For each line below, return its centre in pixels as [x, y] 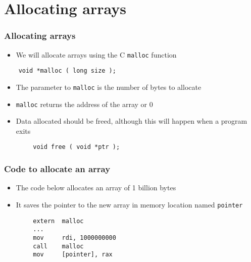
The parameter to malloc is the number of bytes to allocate [109, 87]
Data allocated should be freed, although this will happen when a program [132, 121]
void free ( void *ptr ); [77, 147]
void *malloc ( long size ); [67, 71]
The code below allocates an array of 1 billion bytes [96, 188]
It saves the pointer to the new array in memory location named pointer [129, 204]
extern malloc [58, 221]
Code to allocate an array [57, 168]
